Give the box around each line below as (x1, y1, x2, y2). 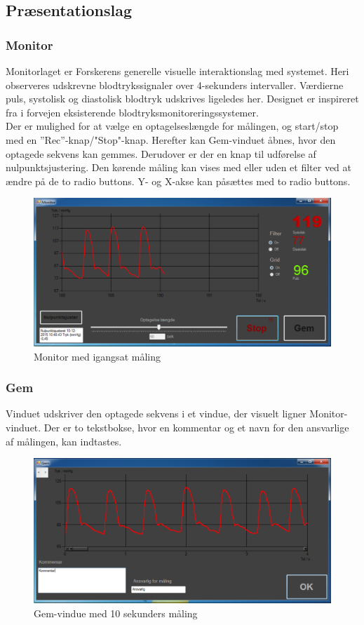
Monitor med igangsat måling (34, 349, 161, 363)
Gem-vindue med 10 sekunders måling (34, 605, 198, 620)
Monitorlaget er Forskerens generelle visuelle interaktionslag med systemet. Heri (6, 64, 349, 78)
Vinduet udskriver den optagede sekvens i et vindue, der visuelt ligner (6, 406, 306, 421)
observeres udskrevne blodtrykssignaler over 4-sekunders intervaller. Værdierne (6, 77, 344, 92)
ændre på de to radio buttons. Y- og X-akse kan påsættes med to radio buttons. (6, 173, 351, 188)
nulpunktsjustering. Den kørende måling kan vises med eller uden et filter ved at (6, 160, 352, 175)
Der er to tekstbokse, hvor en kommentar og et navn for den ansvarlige (43, 419, 349, 434)
